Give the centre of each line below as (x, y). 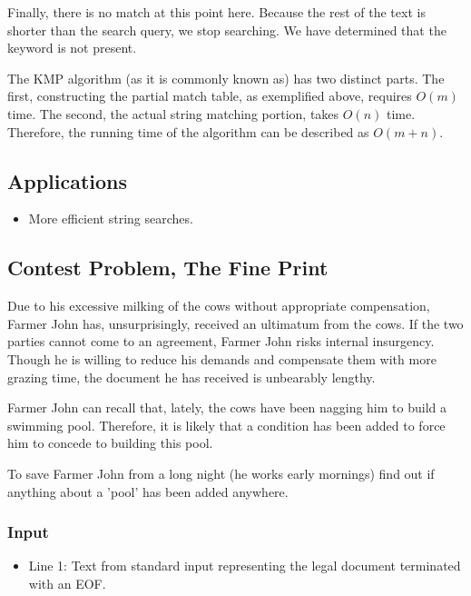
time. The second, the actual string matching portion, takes (173, 113)
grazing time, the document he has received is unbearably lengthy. (191, 377)
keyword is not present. (72, 48)
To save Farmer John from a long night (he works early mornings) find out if (221, 473)
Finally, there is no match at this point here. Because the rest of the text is (216, 12)
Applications (68, 180)
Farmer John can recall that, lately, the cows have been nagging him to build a (227, 407)
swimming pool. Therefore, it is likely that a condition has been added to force (226, 425)
